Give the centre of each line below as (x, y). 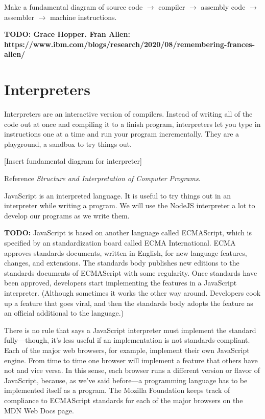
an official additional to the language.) (64, 313)
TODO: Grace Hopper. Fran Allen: (67, 34)
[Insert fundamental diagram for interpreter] (73, 161)
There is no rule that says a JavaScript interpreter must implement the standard (130, 330)
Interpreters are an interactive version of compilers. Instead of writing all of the (128, 114)
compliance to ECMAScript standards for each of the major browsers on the (124, 400)
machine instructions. (83, 17)
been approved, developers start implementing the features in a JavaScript (121, 283)
